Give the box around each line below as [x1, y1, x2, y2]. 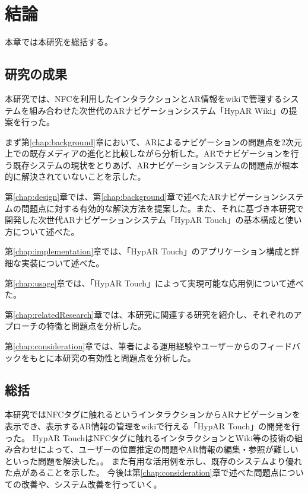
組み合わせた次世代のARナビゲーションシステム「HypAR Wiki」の [29, 104, 289, 116]
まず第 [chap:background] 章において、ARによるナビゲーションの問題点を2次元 [5, 135, 302, 148]
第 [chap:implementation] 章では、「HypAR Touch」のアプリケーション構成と [5, 245, 291, 257]
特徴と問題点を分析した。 [46, 320, 146, 332]
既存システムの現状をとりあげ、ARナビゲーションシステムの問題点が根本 [12, 158, 299, 171]
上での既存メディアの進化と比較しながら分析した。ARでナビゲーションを [5, 147, 291, 160]
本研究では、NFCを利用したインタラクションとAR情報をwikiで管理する [5, 92, 282, 104]
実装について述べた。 [21, 257, 104, 269]
